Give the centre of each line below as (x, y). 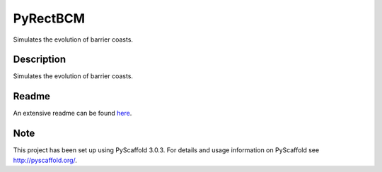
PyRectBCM (49, 18)
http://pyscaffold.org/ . (45, 160)
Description (40, 60)
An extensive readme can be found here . (73, 113)
